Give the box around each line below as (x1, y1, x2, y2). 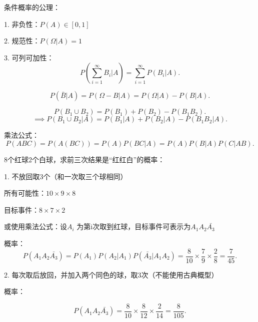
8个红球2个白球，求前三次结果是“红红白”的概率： (4, 154, 165, 164)
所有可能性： (4, 188, 46, 198)
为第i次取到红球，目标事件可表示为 (76, 221, 191, 232)
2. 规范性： (4, 35, 40, 46)
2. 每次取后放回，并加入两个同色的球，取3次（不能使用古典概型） (4, 269, 218, 280)
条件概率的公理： (4, 2, 60, 12)
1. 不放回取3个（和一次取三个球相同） (4, 171, 127, 181)
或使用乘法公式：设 (4, 221, 67, 232)
